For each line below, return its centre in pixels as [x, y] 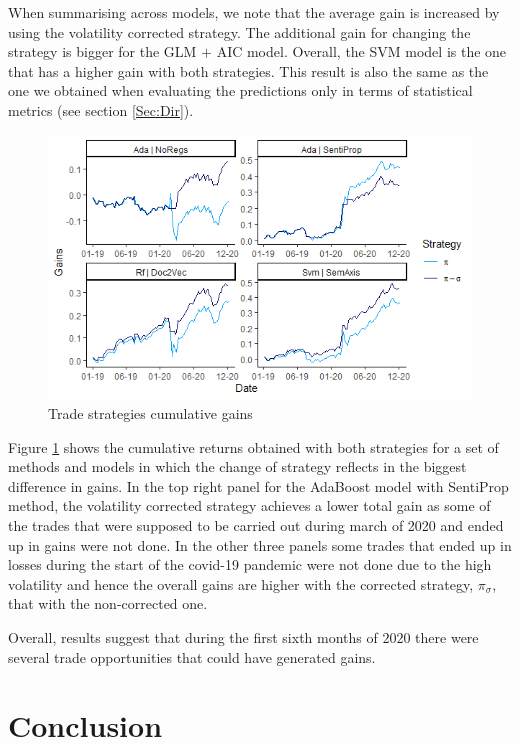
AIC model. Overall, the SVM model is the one [361, 51]
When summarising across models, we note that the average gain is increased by [254, 12]
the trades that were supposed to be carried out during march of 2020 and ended [256, 525]
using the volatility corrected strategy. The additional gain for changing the [239, 31]
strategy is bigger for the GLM [102, 51]
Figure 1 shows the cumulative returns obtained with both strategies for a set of [253, 446]
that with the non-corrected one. [108, 603]
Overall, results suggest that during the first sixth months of [193, 637]
